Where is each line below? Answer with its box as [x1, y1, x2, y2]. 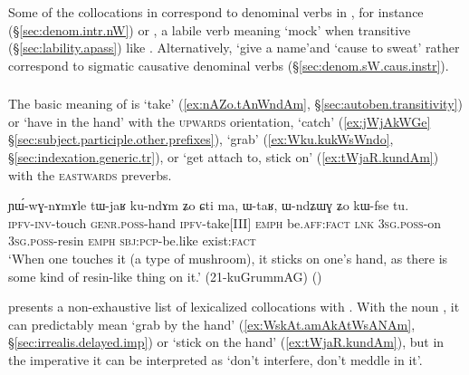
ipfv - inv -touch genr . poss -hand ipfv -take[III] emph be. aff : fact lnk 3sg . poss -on [8, 213, 442, 232]
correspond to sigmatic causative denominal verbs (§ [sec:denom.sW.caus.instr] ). [8, 55, 449, 74]
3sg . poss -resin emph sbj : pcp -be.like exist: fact [8, 231, 256, 250]
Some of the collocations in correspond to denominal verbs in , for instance [8, 3, 424, 21]
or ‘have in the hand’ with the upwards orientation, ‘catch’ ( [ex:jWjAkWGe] [8, 111, 431, 130]
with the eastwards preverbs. [8, 165, 172, 184]
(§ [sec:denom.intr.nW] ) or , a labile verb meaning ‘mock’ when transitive [8, 20, 411, 39]
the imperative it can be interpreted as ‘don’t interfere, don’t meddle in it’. [8, 351, 423, 370]
